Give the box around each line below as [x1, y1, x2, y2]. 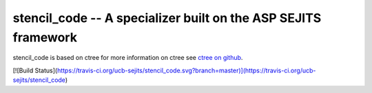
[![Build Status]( [12, 66, 58, 74]
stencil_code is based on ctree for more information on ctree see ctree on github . [12, 54, 243, 62]
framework [12, 30, 77, 45]
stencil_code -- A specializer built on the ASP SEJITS [12, 10, 322, 25]
